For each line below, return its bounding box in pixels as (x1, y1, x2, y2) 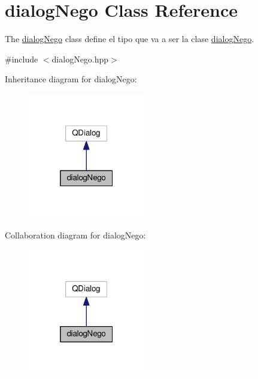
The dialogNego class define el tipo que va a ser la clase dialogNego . (5, 32, 254, 45)
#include (5, 52, 38, 65)
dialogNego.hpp (51, 52, 109, 65)
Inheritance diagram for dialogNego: (5, 73, 137, 85)
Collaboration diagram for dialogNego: (5, 228, 146, 241)
